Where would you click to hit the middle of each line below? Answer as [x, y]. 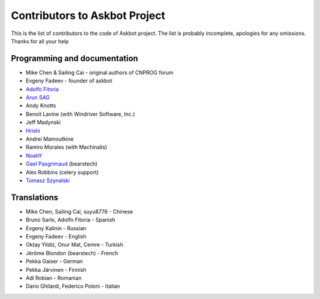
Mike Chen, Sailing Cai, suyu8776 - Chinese [79, 211]
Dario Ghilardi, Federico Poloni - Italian [73, 286]
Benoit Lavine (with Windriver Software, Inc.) [81, 114]
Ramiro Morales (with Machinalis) [67, 147]
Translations [35, 197]
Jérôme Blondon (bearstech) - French [72, 253]
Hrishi [33, 131]
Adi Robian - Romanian [54, 278]
